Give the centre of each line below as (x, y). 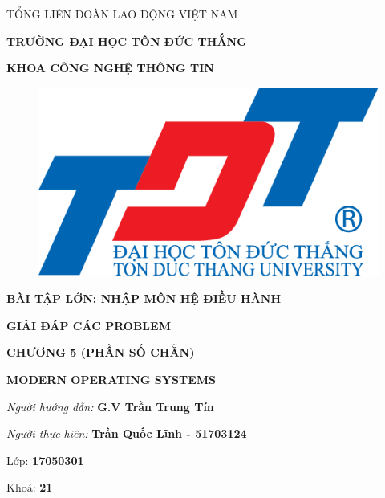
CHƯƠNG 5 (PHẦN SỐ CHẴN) (101, 352)
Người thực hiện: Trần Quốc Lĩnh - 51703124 (127, 433)
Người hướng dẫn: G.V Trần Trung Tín (110, 406)
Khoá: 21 (30, 487)
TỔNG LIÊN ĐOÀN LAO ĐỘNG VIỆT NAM (122, 14)
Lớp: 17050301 (45, 460)
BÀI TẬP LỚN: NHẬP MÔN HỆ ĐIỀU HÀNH (144, 298)
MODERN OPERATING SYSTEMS (111, 379)
